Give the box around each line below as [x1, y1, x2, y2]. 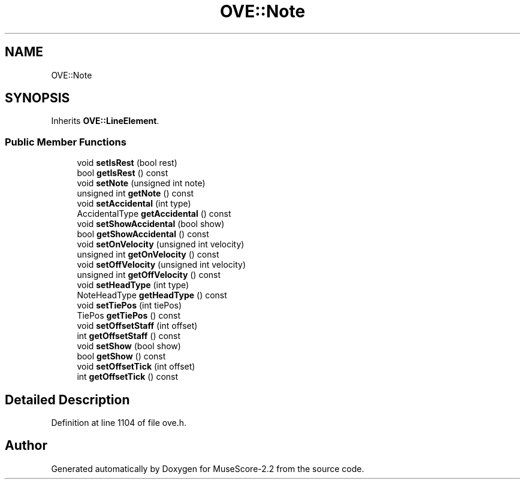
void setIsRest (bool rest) [77, 158, 177, 168]
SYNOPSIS [5, 90, 70, 106]
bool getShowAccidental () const [77, 229, 209, 240]
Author [5, 438, 47, 453]
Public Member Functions [5, 135, 126, 148]
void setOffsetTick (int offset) [77, 361, 195, 372]
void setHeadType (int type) [77, 280, 189, 291]
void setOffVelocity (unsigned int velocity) [77, 259, 246, 270]
